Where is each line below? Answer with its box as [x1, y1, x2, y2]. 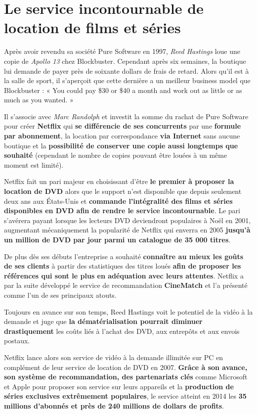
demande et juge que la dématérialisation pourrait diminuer [4, 316, 203, 326]
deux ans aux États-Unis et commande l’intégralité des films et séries [4, 195, 233, 206]
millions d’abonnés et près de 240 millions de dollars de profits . [4, 400, 224, 411]
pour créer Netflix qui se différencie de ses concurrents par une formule [4, 121, 241, 131]
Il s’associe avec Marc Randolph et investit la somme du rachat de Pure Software [4, 111, 249, 121]
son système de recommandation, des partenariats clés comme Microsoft [4, 371, 248, 382]
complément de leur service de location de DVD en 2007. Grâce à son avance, [4, 362, 248, 372]
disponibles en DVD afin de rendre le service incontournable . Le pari [4, 205, 240, 216]
